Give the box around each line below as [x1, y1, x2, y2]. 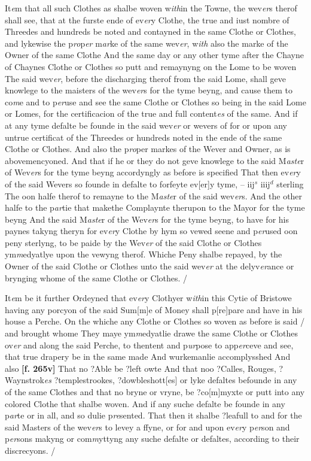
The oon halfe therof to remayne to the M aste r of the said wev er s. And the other [5, 189, 303, 202]
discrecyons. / [5, 444, 56, 456]
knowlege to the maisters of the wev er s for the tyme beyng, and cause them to [5, 84, 292, 96]
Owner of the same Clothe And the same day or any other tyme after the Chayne [5, 48, 304, 61]
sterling [276, 177, 304, 190]
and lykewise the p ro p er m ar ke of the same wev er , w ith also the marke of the [5, 37, 288, 49]
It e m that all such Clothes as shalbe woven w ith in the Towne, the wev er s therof [5, 2, 297, 14]
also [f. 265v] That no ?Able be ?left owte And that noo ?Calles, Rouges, [5, 362, 276, 374]
